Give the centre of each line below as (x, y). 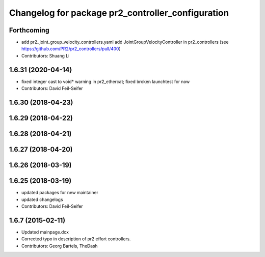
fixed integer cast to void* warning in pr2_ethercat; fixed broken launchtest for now (106, 82)
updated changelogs (42, 200)
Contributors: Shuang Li (45, 56)
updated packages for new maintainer (60, 193)
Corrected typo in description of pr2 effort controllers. (76, 239)
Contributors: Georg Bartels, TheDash (60, 246)
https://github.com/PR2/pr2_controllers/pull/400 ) (71, 49)
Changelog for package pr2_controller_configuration (119, 13)
